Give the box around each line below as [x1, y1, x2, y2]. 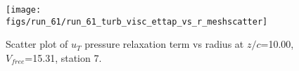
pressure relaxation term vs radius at [84, 37, 244, 51]
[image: [6, 5, 42, 15]
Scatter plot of [6, 37, 68, 51]
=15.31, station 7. [25, 50, 102, 65]
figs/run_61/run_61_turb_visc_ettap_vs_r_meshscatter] [6, 16, 268, 27]
